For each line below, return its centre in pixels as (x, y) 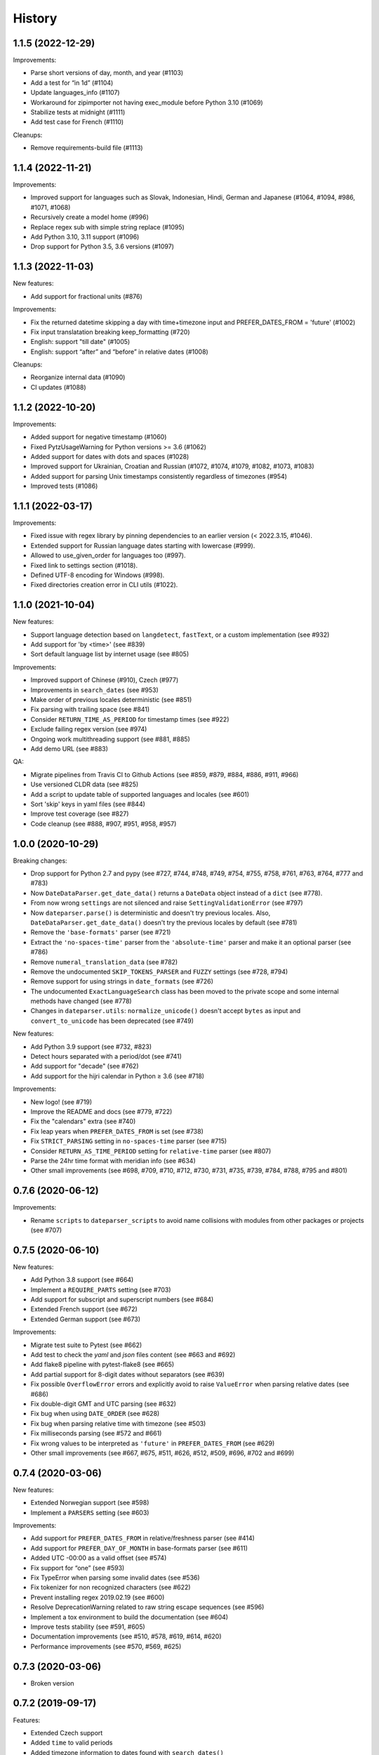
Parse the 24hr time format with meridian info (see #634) (113, 1160)
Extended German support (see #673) (85, 1319)
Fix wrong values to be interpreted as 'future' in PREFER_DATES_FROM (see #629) (153, 1443)
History (35, 18)
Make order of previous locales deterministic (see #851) (111, 700)
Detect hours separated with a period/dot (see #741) (106, 1057)
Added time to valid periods (72, 1743)
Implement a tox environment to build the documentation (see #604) (129, 1617)
